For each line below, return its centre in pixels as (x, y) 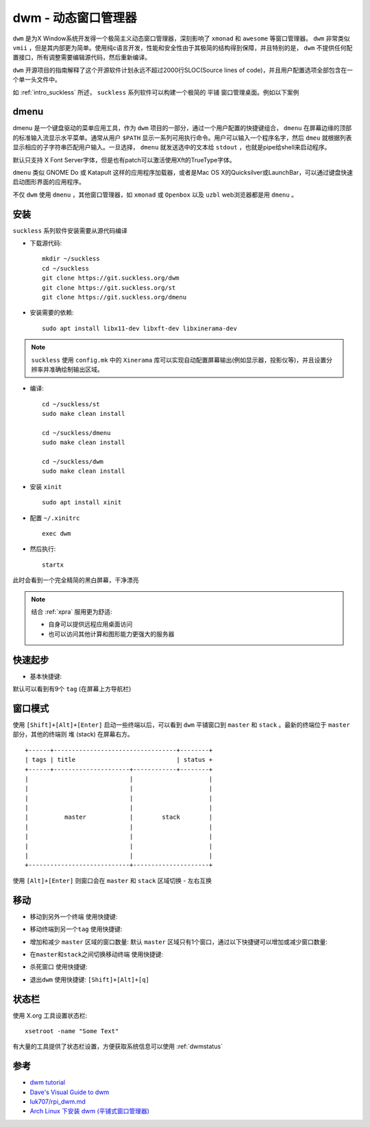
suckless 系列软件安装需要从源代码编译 (70, 230)
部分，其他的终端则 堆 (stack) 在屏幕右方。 (73, 734)
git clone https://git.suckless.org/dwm (111, 278)
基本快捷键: (46, 676)
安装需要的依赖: (52, 312)
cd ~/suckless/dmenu (76, 433)
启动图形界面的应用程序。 (49, 182)
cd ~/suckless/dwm (73, 462)
